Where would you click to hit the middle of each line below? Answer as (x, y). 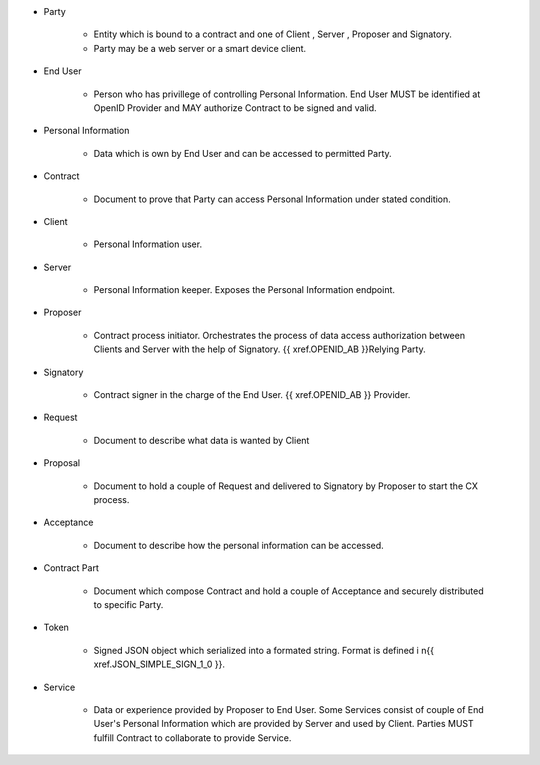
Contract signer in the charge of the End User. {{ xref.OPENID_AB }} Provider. (252, 395)
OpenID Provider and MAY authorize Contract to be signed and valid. (235, 107)
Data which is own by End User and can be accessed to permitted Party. (242, 153)
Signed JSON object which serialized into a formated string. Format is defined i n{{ (264, 650)
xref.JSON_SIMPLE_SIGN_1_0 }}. (159, 664)
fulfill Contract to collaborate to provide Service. (192, 737)
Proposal (61, 463)
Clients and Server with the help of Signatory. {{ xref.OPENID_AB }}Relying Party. (259, 349)
